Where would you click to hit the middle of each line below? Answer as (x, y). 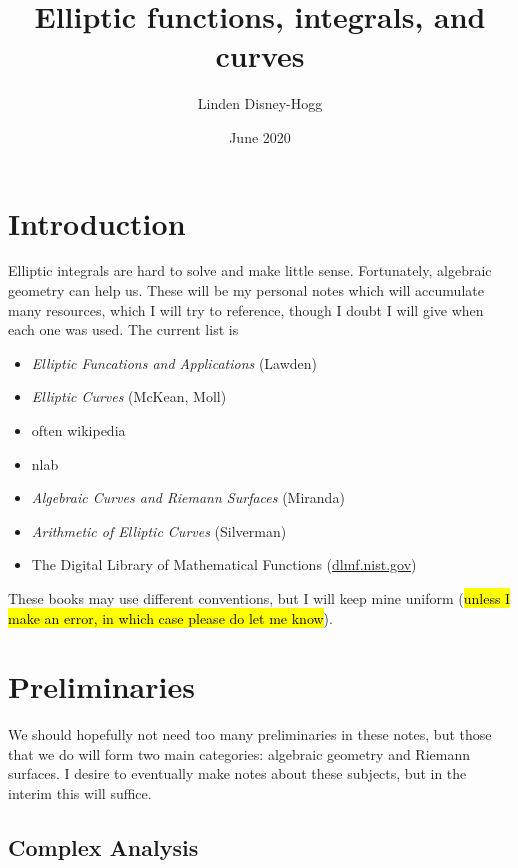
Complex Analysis (103, 847)
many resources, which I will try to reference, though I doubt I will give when (246, 309)
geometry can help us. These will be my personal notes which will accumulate (246, 290)
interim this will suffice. (80, 793)
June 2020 (260, 136)
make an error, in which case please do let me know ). (170, 617)
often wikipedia (78, 430)
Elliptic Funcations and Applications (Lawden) (174, 362)
